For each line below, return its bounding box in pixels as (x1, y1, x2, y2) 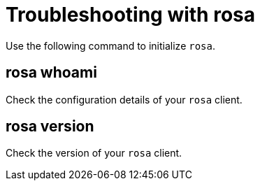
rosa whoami (6, 64, 97, 82)
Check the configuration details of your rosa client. (6, 93, 243, 106)
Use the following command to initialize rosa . (6, 39, 215, 52)
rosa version (6, 117, 94, 136)
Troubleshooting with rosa (6, 3, 255, 27)
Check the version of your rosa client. (6, 147, 182, 159)
